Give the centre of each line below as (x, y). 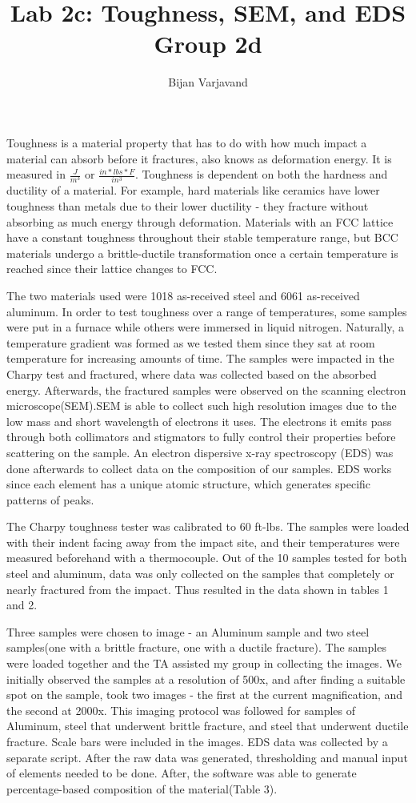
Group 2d (208, 44)
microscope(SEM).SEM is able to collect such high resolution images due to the (202, 406)
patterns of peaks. (50, 499)
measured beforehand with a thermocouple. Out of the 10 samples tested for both (207, 558)
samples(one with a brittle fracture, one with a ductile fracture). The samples (196, 647)
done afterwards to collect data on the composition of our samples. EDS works (199, 468)
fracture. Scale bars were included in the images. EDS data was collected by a (197, 741)
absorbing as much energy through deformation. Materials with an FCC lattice (200, 221)
